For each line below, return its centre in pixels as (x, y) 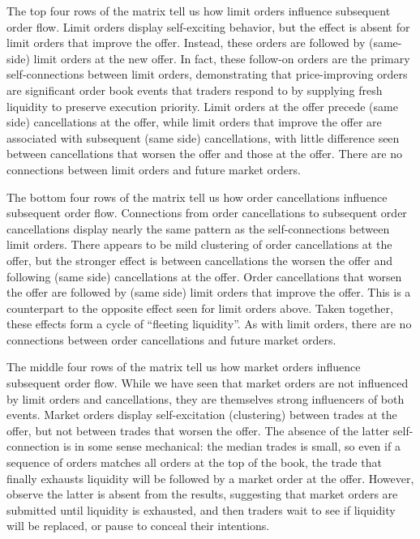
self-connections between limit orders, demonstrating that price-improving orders (207, 74)
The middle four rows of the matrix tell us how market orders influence (184, 367)
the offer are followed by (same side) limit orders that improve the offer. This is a (209, 292)
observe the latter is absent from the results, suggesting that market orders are (202, 494)
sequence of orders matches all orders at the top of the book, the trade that (194, 462)
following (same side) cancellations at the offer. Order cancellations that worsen (204, 276)
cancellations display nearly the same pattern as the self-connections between (198, 228)
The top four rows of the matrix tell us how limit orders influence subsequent (199, 11)
